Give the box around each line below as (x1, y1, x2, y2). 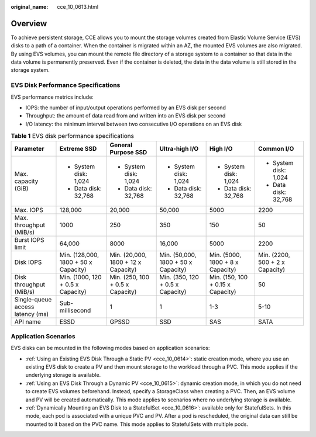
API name (14, 317, 41, 325)
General (109, 141, 133, 149)
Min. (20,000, (109, 251, 147, 259)
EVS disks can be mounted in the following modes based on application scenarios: (11, 345, 210, 352)
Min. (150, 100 (209, 273, 248, 281)
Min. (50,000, (159, 251, 197, 259)
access (14, 303, 35, 311)
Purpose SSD (109, 148, 147, 156)
